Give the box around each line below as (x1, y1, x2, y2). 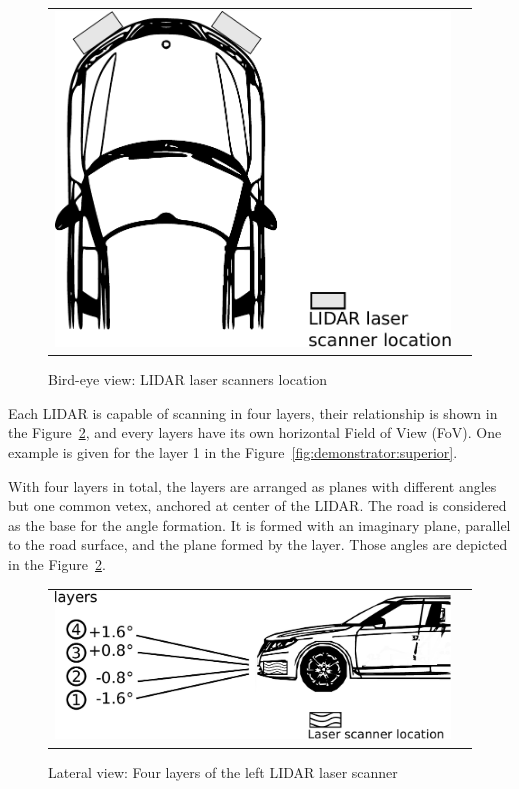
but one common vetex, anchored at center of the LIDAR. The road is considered (8, 495, 507, 516)
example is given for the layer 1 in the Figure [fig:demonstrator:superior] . (8, 442, 458, 463)
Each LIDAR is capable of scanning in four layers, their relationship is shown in (8, 402, 498, 423)
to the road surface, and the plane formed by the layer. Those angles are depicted (8, 534, 508, 555)
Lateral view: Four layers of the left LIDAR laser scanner (48, 761, 398, 782)
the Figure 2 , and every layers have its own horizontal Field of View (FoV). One (8, 422, 502, 443)
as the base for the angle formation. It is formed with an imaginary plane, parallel (8, 514, 511, 535)
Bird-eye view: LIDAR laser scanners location (48, 369, 328, 390)
